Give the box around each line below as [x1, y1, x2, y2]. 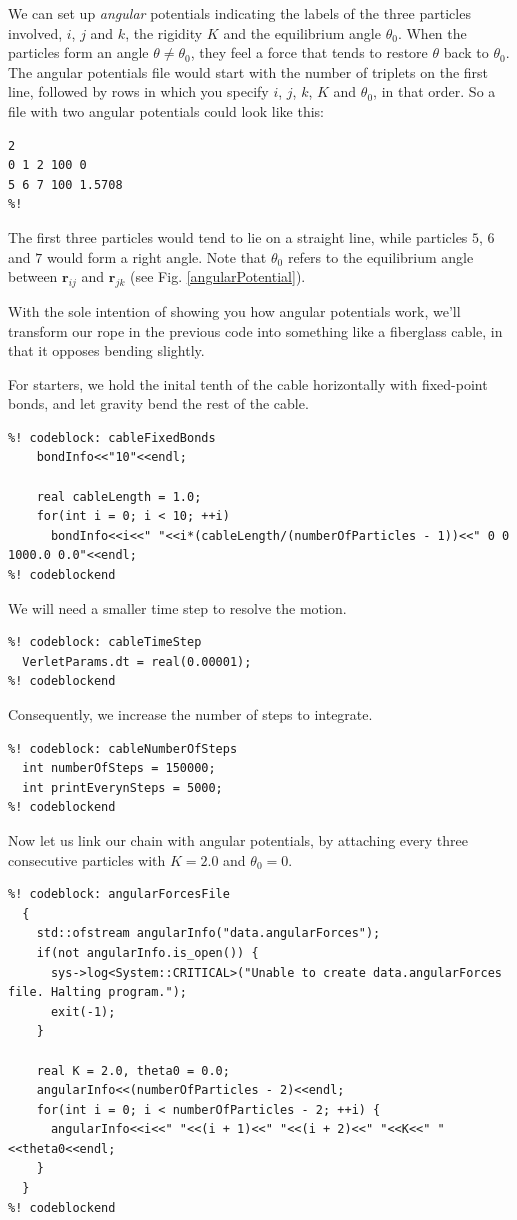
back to [443, 42, 489, 63]
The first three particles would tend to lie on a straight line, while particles [8, 226, 468, 247]
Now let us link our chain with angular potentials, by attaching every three [8, 829, 468, 850]
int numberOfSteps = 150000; [22, 761, 216, 776]
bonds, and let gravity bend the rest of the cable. [8, 393, 309, 414]
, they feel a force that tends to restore [190, 42, 428, 63]
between [8, 266, 58, 287]
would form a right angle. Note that [46, 246, 267, 267]
